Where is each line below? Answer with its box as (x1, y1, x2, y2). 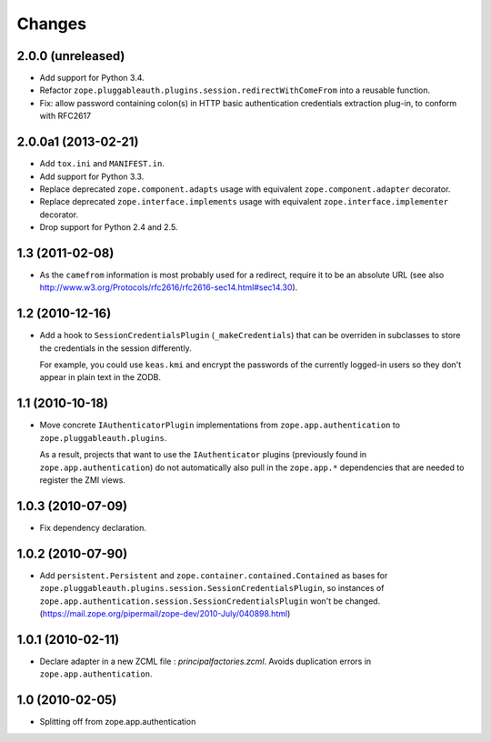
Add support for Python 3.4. (39, 73, 145, 84)
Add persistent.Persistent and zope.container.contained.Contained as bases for (39, 569, 388, 581)
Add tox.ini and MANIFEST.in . (39, 158, 165, 169)
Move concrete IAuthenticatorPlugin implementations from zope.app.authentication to (39, 419, 400, 431)
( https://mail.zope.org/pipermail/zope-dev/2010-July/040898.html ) (39, 607, 291, 618)
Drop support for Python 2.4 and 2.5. (39, 222, 178, 233)
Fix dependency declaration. (39, 522, 147, 533)
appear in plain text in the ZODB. (39, 372, 162, 383)
